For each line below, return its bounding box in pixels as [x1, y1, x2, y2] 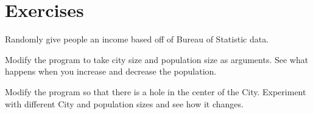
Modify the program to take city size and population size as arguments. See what [5, 53, 309, 65]
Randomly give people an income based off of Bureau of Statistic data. [5, 33, 269, 45]
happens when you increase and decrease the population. [5, 65, 217, 78]
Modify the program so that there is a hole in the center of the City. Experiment [5, 85, 306, 98]
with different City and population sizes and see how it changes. [5, 97, 244, 110]
